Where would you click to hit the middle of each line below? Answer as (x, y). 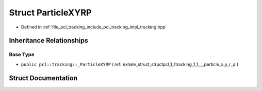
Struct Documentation (43, 78)
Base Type (22, 54)
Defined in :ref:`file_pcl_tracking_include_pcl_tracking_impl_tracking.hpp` (94, 27)
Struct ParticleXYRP (50, 13)
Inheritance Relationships (49, 41)
